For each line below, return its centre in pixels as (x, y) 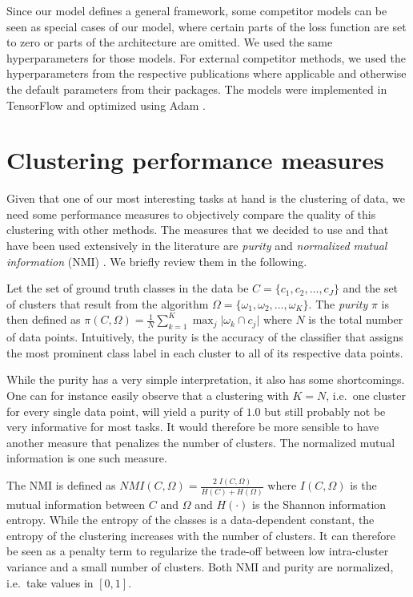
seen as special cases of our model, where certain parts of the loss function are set (206, 26)
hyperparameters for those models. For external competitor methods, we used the (206, 57)
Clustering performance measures (195, 160)
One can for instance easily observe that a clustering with (148, 395)
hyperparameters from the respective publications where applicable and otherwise (206, 73)
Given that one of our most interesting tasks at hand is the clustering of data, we (206, 198)
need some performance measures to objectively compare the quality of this (191, 214)
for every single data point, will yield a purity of (125, 411)
